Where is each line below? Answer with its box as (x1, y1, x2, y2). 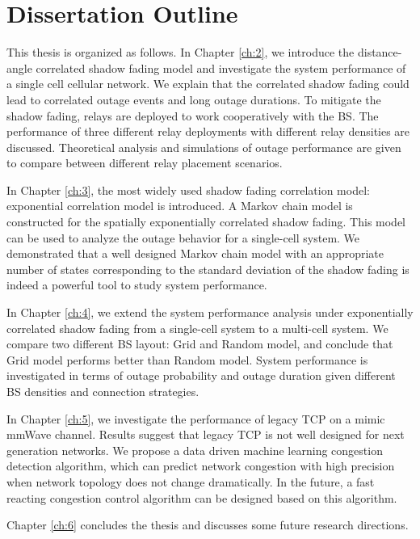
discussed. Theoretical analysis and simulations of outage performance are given (6, 138, 401, 155)
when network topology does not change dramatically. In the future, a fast (6, 473, 375, 490)
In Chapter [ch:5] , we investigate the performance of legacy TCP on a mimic (6, 410, 385, 427)
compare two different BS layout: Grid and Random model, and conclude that (6, 335, 393, 352)
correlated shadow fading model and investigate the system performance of (36, 59, 406, 76)
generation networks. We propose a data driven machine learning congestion (6, 441, 383, 458)
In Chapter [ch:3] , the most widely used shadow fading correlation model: (6, 181, 370, 198)
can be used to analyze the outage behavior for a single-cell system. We (6, 229, 360, 246)
